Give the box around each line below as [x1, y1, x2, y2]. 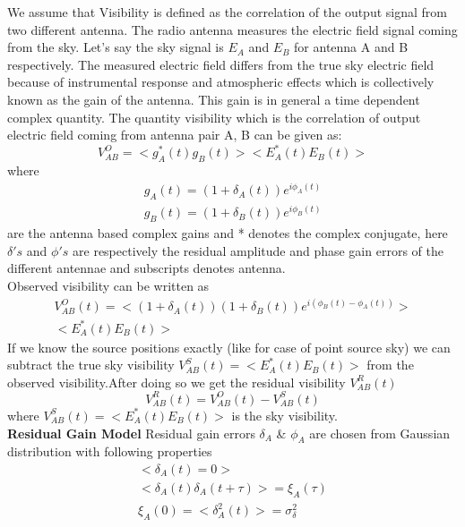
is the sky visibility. [231, 405, 338, 424]
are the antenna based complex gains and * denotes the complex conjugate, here [7, 224, 448, 242]
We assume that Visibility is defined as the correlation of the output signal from [7, 3, 447, 21]
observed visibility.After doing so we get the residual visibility [7, 372, 346, 391]
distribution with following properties [7, 442, 212, 461]
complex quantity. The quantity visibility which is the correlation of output [7, 107, 421, 126]
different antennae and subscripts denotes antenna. [7, 259, 286, 277]
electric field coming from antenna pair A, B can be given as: [7, 125, 342, 144]
